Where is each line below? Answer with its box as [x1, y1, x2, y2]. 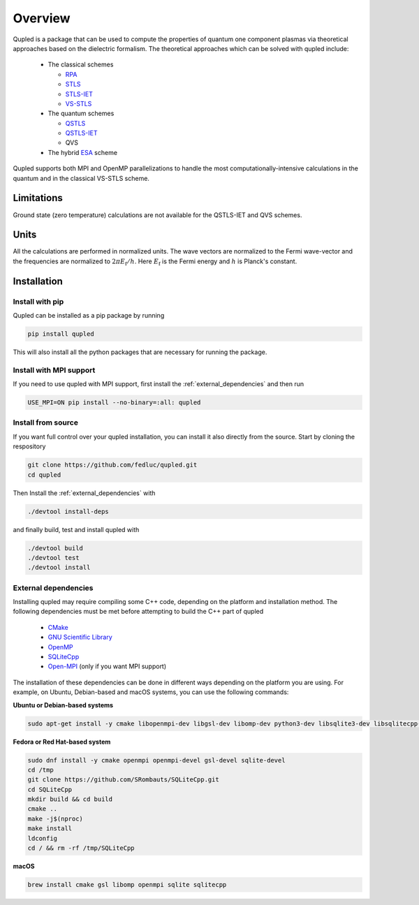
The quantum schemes [47, 109, 115, 118]
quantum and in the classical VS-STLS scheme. [13, 174, 150, 182]
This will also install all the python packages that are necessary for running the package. [13, 348, 267, 356]
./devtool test [27, 554, 80, 561]
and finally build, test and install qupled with [13, 525, 140, 534]
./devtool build [27, 544, 84, 552]
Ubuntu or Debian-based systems [13, 700, 114, 709]
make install [27, 825, 73, 832]
